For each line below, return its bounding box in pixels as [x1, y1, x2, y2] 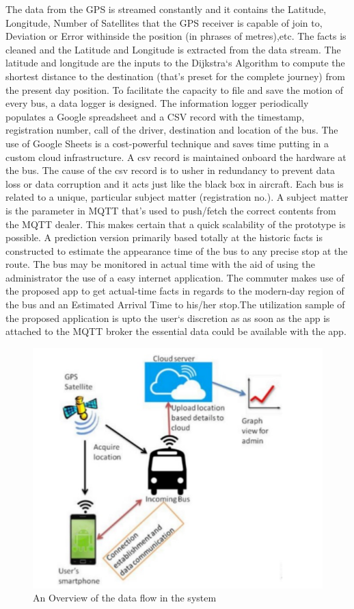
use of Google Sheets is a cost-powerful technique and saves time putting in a [5, 136, 329, 150]
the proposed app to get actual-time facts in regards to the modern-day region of [5, 284, 344, 298]
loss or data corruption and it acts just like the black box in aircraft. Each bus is [5, 176, 344, 190]
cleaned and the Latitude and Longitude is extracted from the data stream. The [5, 42, 341, 56]
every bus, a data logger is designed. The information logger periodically [5, 96, 309, 110]
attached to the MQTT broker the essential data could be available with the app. [5, 324, 346, 338]
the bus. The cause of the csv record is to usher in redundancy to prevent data [5, 163, 336, 177]
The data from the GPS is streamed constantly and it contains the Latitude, [5, 2, 327, 16]
